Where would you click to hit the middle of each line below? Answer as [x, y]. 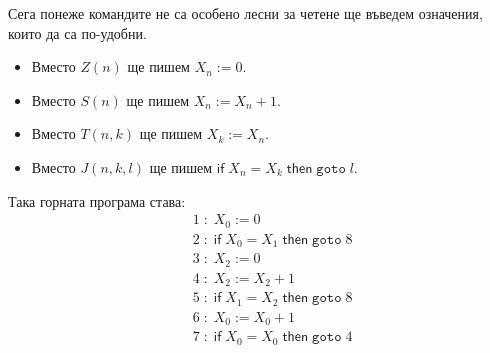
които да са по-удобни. [77, 32]
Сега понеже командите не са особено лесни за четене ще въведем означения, [245, 13]
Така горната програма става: [97, 200]
